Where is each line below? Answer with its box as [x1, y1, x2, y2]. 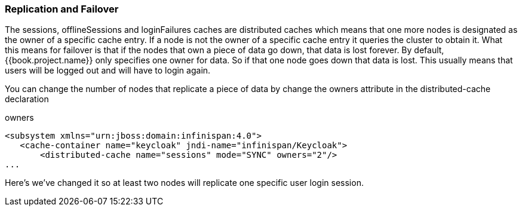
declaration [5, 94, 49, 105]
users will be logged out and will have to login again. [5, 65, 211, 76]
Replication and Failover [5, 3, 119, 15]
